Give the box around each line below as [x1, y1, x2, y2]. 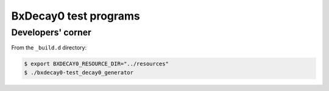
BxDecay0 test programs [11, 9, 140, 23]
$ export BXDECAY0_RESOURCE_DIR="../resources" [24, 60, 169, 67]
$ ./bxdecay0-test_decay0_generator [24, 69, 134, 76]
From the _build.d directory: [11, 44, 87, 51]
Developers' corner [11, 27, 91, 38]
